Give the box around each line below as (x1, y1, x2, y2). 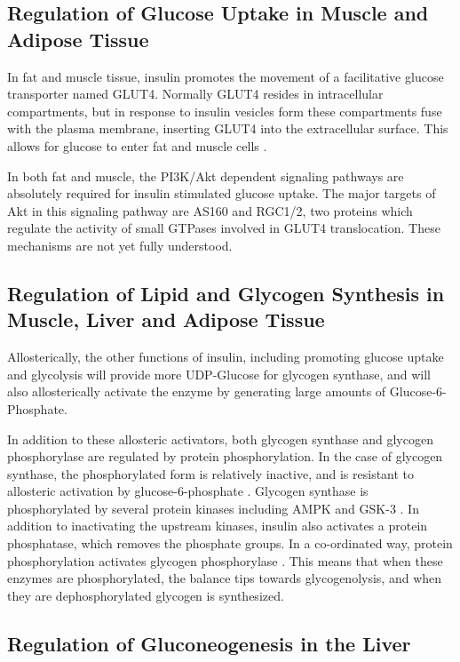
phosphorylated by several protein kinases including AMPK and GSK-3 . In (7, 498, 419, 517)
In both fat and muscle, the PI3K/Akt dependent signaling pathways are (7, 166, 404, 185)
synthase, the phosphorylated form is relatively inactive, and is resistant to (7, 464, 415, 483)
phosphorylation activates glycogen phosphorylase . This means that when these (7, 551, 443, 570)
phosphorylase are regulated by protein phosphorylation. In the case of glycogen (7, 447, 443, 466)
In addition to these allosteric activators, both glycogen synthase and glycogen (7, 429, 433, 448)
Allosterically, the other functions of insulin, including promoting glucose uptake (7, 347, 444, 366)
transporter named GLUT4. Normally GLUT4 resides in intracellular (7, 84, 384, 103)
